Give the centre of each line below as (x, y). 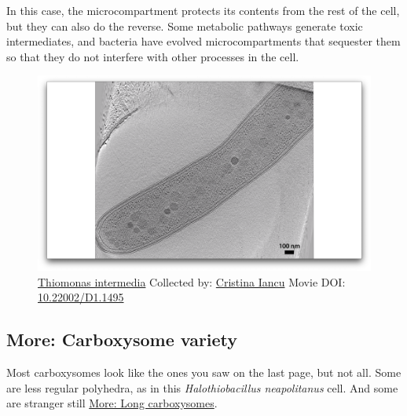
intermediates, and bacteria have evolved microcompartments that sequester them (203, 41)
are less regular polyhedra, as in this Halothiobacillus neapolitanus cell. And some (202, 387)
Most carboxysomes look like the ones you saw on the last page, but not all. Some (204, 372)
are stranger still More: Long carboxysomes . (112, 403)
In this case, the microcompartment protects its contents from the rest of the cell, (203, 10)
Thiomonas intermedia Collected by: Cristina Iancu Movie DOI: (192, 281)
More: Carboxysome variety (122, 339)
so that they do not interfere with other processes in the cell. (153, 56)
